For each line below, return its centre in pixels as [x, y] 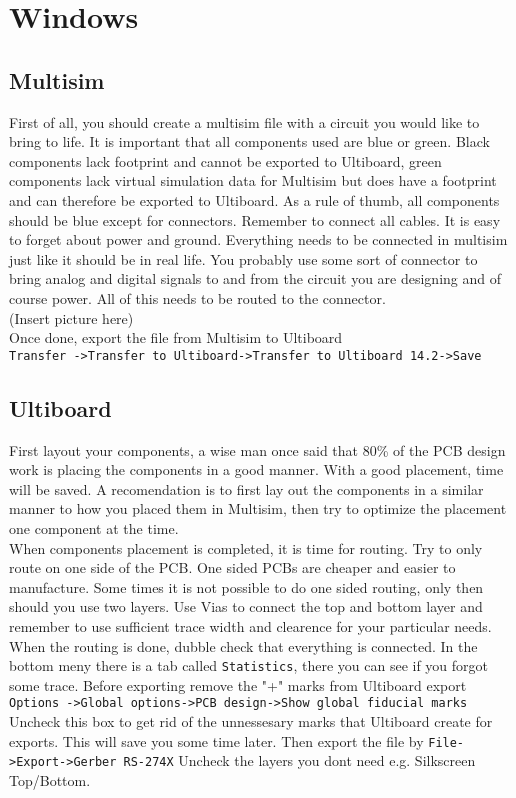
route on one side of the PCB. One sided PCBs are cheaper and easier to [232, 567]
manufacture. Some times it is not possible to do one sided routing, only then [246, 586]
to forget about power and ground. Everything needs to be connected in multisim [258, 239]
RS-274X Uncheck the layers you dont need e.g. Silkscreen [299, 760]
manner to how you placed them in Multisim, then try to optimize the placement [258, 508]
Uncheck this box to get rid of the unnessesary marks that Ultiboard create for [251, 721]
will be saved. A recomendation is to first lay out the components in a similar [246, 488]
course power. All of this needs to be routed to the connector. [197, 297]
